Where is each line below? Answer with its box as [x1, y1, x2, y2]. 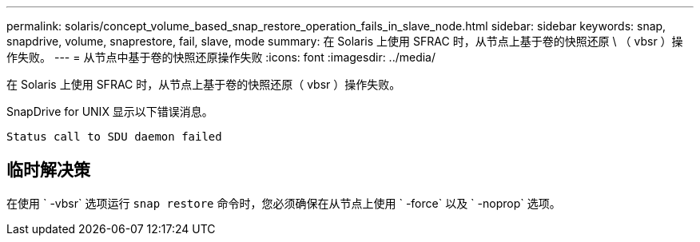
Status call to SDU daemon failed [6, 130, 222, 143]
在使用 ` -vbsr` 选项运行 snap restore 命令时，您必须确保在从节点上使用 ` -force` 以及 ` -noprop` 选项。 [6, 196, 561, 210]
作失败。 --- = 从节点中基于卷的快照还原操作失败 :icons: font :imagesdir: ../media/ [6, 50, 436, 64]
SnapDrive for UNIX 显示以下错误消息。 [6, 105, 213, 118]
